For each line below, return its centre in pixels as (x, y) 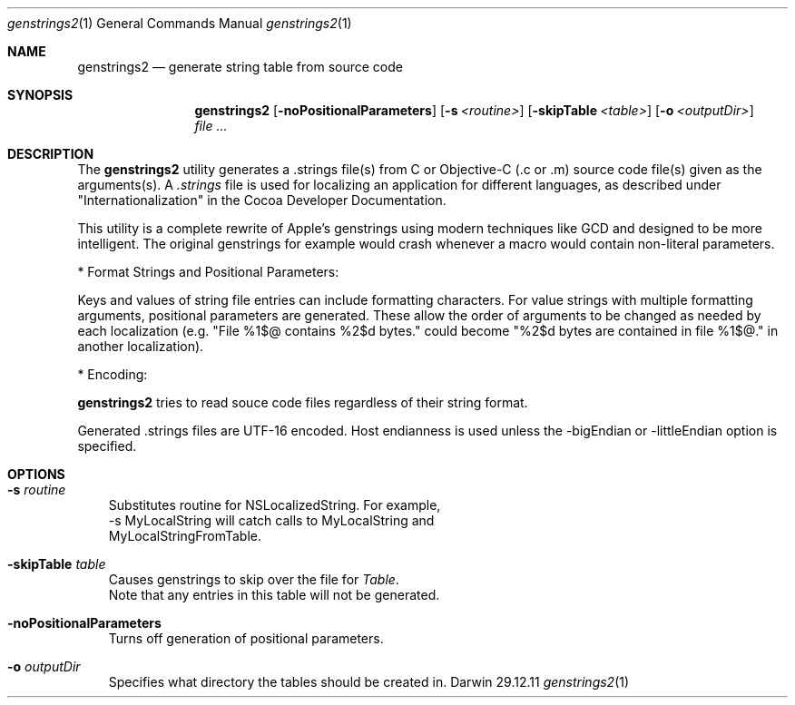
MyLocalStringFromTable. (185, 536)
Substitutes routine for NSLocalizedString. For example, (275, 505)
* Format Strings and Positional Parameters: (208, 272)
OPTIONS (36, 474)
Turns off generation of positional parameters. (246, 638)
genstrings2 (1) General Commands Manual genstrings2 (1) (180, 23)
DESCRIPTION (51, 154)
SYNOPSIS (40, 95)
